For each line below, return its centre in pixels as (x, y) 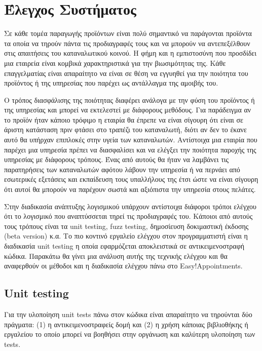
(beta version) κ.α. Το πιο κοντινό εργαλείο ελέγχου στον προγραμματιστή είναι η (126, 236)
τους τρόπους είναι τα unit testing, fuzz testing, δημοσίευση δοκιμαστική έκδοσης (126, 226)
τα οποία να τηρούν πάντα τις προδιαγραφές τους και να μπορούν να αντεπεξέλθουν (127, 43)
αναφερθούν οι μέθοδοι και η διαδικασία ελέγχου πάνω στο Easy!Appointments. (123, 266)
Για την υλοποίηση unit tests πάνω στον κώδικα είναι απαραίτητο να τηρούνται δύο (128, 314)
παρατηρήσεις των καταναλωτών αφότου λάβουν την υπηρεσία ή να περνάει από (122, 169)
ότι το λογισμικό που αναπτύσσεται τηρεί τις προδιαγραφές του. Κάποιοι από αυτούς (128, 216)
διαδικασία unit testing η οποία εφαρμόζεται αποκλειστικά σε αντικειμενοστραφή (124, 246)
